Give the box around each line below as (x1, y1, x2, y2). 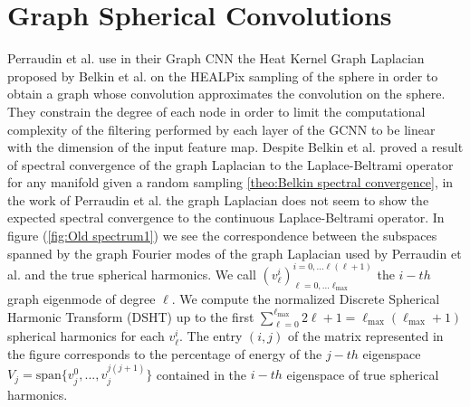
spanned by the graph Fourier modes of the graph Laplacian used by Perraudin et (7, 243, 462, 262)
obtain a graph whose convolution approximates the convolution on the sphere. (7, 84, 446, 103)
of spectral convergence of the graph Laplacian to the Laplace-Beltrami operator (7, 155, 454, 174)
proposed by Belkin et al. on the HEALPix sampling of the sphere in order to (7, 66, 438, 85)
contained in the (156, 364, 247, 383)
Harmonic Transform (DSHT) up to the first (7, 307, 254, 326)
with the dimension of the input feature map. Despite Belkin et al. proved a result (7, 137, 464, 156)
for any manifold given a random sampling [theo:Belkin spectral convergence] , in (7, 173, 454, 192)
